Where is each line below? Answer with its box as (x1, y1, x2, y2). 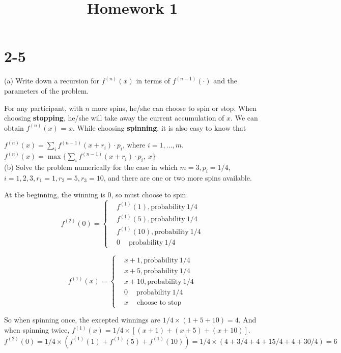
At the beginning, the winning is (4, 189, 105, 200)
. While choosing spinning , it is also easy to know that (72, 122, 246, 133)
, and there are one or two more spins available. (103, 172, 252, 183)
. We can (231, 112, 258, 123)
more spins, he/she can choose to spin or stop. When (92, 102, 257, 113)
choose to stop (137, 299, 182, 307)
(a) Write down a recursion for (4, 75, 99, 86)
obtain (4, 122, 24, 133)
